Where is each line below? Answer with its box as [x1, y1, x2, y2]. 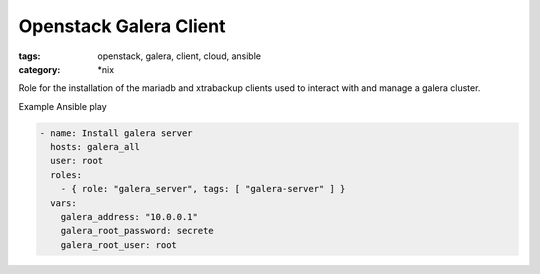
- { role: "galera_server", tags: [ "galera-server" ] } [60, 183, 346, 195]
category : [18, 63, 61, 75]
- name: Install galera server [39, 127, 194, 139]
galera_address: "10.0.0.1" [60, 211, 199, 223]
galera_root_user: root [60, 239, 177, 250]
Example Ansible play [18, 100, 107, 112]
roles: [50, 169, 83, 180]
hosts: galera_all [50, 141, 140, 153]
